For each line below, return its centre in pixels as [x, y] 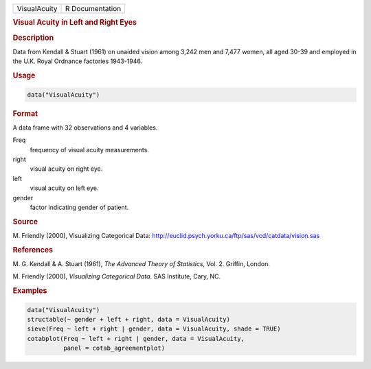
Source [25, 222]
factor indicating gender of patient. [79, 207]
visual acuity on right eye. [66, 169]
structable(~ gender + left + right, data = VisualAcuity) [128, 320]
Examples [30, 291]
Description [33, 38]
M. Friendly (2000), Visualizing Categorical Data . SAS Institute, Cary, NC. [117, 276]
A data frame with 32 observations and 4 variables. [85, 128]
